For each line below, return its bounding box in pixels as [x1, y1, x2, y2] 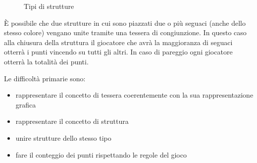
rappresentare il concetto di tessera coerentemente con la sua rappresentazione [15, 90, 254, 100]
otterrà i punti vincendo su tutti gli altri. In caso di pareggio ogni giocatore [4, 47, 233, 57]
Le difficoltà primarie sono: [4, 73, 86, 83]
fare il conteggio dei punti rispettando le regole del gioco [15, 149, 187, 160]
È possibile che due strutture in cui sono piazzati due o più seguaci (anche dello [4, 17, 246, 28]
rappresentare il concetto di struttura [15, 116, 129, 126]
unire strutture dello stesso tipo [15, 132, 111, 143]
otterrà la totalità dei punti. [4, 56, 89, 66]
